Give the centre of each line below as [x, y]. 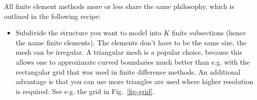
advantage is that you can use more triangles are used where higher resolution [134, 81]
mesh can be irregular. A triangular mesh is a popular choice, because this [129, 52]
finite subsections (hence [209, 33]
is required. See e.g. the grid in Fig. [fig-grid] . [85, 91]
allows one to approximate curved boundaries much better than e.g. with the [133, 61]
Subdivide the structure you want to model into [88, 33]
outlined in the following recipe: [52, 16]
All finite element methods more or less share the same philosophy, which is [119, 6]
